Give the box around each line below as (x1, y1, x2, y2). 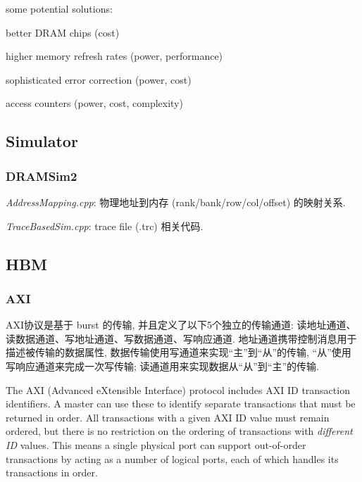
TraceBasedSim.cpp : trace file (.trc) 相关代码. (6, 218, 204, 233)
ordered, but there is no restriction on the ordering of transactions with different (6, 424, 353, 438)
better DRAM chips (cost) (6, 25, 120, 39)
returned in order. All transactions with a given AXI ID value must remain (6, 410, 330, 424)
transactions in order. (6, 465, 98, 480)
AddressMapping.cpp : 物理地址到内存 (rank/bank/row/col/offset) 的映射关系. (6, 194, 346, 209)
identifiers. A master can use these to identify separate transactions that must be (6, 396, 356, 411)
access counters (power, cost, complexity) (6, 96, 183, 110)
